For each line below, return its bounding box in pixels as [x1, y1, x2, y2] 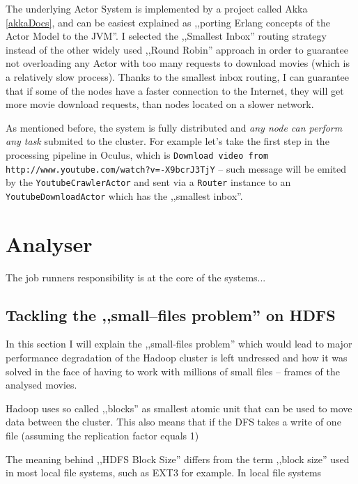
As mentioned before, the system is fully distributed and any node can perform [6, 120, 343, 134]
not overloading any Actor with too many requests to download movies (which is [6, 56, 350, 70]
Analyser [6, 229, 93, 258]
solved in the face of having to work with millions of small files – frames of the [6, 364, 340, 378]
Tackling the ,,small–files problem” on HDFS [6, 304, 336, 325]
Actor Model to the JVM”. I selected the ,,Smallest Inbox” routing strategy [6, 29, 327, 43]
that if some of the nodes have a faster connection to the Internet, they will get [6, 83, 344, 97]
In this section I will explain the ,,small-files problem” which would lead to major [6, 336, 352, 351]
